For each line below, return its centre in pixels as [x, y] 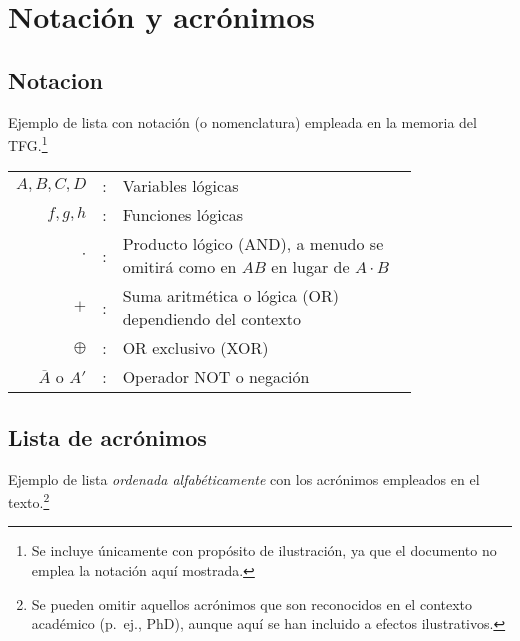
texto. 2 [29, 500]
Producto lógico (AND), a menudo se [253, 244]
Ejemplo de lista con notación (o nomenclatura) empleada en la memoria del [242, 121]
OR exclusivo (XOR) [195, 348]
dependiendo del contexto [211, 319]
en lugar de [310, 267]
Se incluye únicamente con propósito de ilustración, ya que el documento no [264, 550]
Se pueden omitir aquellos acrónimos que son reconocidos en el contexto [252, 603]
